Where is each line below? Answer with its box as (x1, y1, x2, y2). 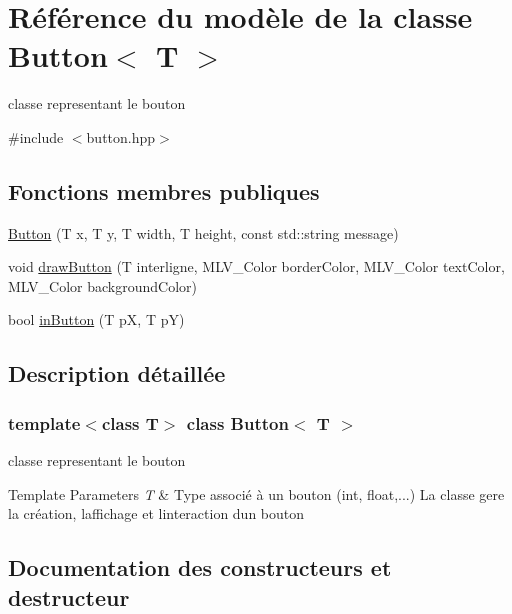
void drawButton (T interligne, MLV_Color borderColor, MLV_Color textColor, (8, 256, 505, 277)
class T (101, 410, 159, 435)
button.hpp (86, 126, 156, 147)
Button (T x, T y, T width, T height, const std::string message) (8, 222, 399, 243)
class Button (186, 410, 289, 435)
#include (8, 126, 64, 147)
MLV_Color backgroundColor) (8, 275, 197, 296)
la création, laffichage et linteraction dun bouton (8, 503, 305, 524)
